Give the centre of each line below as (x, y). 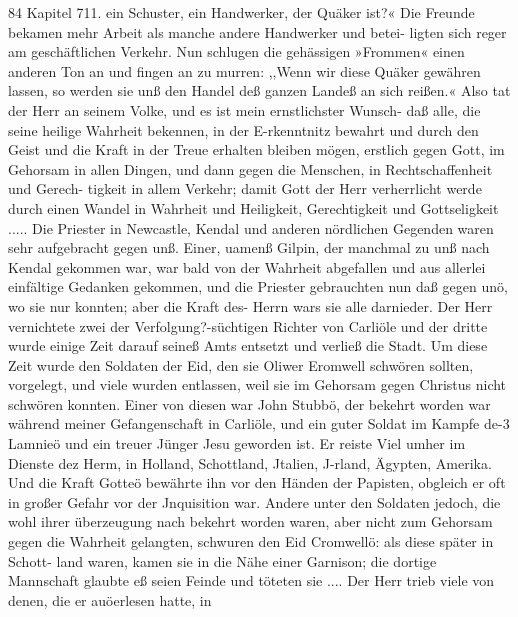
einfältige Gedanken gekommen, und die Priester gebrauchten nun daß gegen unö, (258, 286)
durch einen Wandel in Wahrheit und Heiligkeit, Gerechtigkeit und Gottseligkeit (253, 207)
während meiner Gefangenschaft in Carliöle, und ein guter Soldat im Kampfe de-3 (259, 423)
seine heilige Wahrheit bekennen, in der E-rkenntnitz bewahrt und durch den (243, 129)
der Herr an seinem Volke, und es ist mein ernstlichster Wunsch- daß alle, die (244, 109)
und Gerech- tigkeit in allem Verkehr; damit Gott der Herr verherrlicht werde (245, 188)
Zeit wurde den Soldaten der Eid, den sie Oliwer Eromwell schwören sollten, (241, 364)
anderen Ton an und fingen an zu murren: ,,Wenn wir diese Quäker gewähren (244, 70)
